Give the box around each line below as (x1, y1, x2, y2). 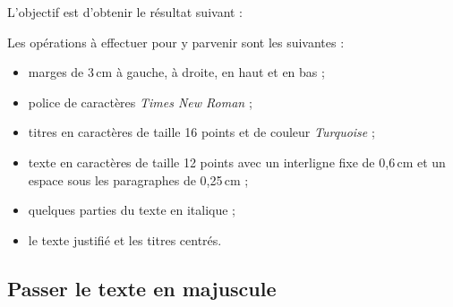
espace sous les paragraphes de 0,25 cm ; (28, 170, 249, 189)
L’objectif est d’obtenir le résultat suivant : (7, 3, 244, 21)
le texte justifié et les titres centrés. (28, 230, 222, 249)
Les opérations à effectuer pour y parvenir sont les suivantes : (7, 32, 345, 51)
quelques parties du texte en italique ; (28, 200, 235, 219)
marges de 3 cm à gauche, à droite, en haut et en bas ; (28, 63, 325, 81)
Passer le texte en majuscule (7, 274, 277, 302)
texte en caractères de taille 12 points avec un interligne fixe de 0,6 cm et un (28, 152, 446, 171)
